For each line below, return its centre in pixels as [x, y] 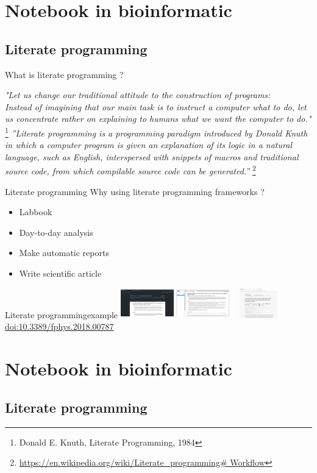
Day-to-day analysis [56, 232]
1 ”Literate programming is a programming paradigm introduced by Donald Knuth [156, 132]
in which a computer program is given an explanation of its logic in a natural [148, 145]
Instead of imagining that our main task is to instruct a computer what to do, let [156, 106]
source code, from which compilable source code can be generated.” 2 [130, 170]
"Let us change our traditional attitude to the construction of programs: [138, 95]
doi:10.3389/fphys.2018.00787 [59, 326]
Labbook [36, 212]
